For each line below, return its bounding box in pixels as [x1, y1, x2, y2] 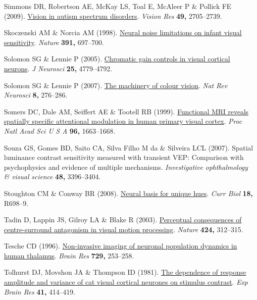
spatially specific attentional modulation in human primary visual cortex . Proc [4, 116, 242, 126]
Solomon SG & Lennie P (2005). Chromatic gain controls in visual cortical [4, 53, 230, 64]
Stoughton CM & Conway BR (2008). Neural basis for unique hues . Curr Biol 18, [4, 188, 253, 198]
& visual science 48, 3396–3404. [4, 171, 101, 182]
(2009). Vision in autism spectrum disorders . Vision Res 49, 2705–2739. [4, 10, 222, 21]
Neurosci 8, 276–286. [4, 90, 67, 100]
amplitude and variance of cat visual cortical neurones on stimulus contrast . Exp [4, 277, 248, 287]
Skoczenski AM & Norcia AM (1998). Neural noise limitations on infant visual [4, 27, 242, 38]
